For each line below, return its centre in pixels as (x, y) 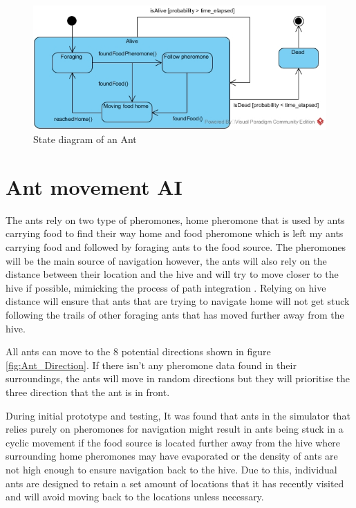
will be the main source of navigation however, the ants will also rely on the (166, 260)
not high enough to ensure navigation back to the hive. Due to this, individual (171, 469)
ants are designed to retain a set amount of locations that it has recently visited (175, 483)
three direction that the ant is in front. (88, 392)
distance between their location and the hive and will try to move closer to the (172, 274)
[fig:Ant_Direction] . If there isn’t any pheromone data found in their (151, 365)
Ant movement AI (94, 186)
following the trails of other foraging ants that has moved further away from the (175, 315)
